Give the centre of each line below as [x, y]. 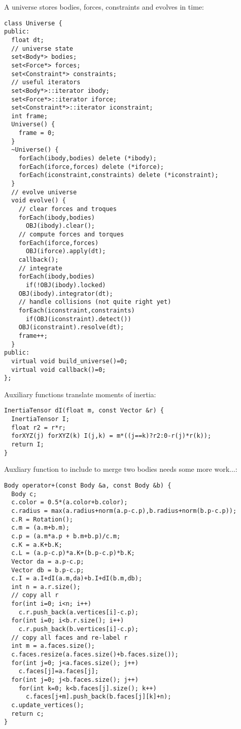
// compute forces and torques [71, 234]
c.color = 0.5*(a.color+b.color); [70, 502]
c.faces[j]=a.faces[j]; [59, 671]
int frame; [29, 116]
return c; [28, 714]
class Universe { [33, 23]
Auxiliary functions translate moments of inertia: [80, 394]
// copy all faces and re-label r [70, 637]
